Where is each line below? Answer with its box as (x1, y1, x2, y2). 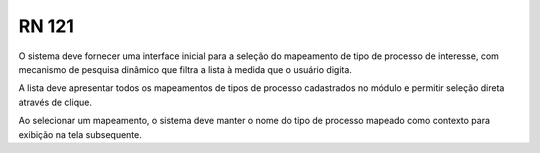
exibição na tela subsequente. (18, 128, 142, 140)
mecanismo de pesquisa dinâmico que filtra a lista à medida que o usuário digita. (18, 63, 352, 75)
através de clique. (18, 96, 92, 108)
